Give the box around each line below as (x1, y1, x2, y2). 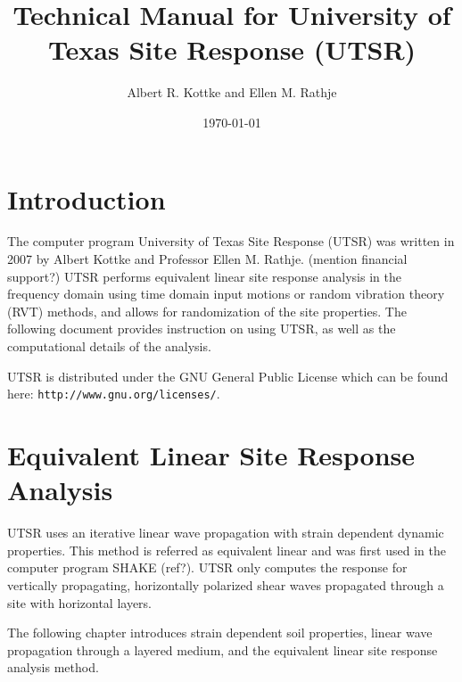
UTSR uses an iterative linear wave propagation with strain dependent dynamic (7, 523, 444, 542)
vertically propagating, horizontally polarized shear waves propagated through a (7, 575, 444, 594)
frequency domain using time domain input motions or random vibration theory (7, 284, 445, 303)
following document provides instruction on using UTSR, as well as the (7, 319, 396, 338)
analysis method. (7, 658, 99, 677)
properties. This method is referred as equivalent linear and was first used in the (7, 540, 446, 559)
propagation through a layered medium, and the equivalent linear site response (7, 640, 438, 659)
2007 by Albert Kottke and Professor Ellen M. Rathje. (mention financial (7, 250, 408, 268)
